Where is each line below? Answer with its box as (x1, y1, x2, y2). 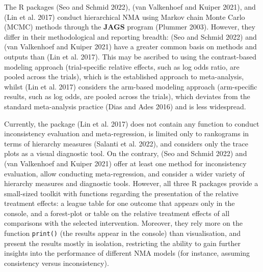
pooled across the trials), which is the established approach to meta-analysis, (4, 71, 244, 82)
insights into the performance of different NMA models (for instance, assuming (4, 248, 250, 258)
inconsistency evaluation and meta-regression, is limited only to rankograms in (4, 128, 249, 139)
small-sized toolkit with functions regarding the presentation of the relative (4, 188, 239, 198)
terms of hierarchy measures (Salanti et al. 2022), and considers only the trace (4, 138, 248, 148)
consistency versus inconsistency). (4, 257, 109, 268)
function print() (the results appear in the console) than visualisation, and (4, 228, 241, 238)
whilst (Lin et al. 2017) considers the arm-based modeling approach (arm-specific (4, 81, 257, 92)
